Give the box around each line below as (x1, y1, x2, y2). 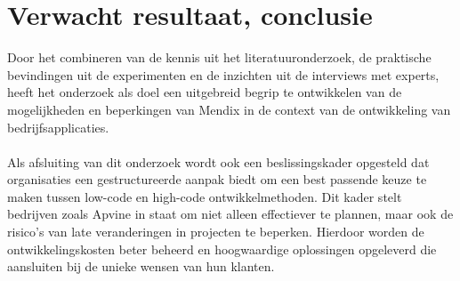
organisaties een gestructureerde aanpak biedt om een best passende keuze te (7, 170, 427, 189)
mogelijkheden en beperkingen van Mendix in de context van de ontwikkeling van (7, 100, 451, 118)
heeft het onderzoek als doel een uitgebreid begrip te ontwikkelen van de (7, 83, 402, 101)
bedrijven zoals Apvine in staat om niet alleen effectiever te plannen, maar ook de (7, 205, 454, 223)
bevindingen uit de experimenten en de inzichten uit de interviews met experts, (7, 65, 440, 84)
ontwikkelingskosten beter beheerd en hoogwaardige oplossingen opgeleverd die (7, 239, 437, 258)
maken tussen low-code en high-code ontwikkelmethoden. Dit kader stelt (7, 187, 402, 205)
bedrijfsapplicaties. (7, 117, 109, 136)
